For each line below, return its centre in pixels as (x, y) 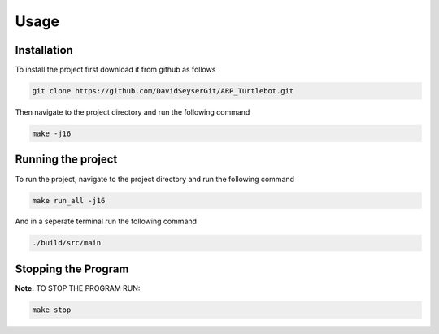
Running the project (66, 160)
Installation (44, 50)
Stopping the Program (72, 269)
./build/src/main (67, 243)
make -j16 (52, 134)
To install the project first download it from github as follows (115, 70)
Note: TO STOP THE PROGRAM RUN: (78, 288)
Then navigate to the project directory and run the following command (133, 112)
